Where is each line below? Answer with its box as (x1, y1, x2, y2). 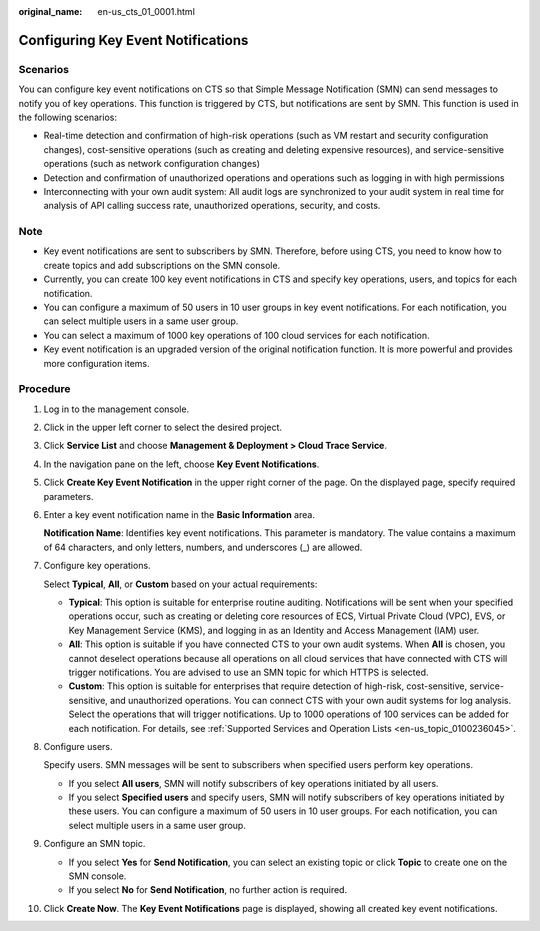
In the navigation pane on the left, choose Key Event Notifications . (43, 458, 320, 470)
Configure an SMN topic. (43, 838, 146, 850)
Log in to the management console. (43, 403, 190, 415)
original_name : (18, 6, 83, 17)
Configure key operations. (43, 560, 151, 572)
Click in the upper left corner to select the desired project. (43, 421, 283, 434)
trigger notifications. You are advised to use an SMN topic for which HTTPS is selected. (68, 666, 429, 678)
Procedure (18, 382, 71, 396)
